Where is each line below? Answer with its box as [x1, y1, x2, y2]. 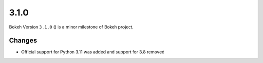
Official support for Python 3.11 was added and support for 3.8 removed [21, 49, 165, 55]
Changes [9, 37, 38, 45]
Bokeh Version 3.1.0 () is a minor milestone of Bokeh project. [9, 24, 134, 30]
